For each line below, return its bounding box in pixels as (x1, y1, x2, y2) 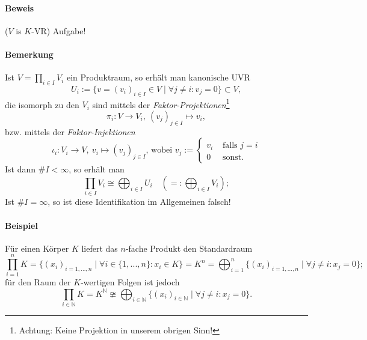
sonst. (222, 153, 244, 162)
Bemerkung (5, 47, 54, 60)
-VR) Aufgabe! (31, 24, 86, 37)
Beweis (5, 1, 34, 14)
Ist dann (5, 163, 36, 175)
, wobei (146, 146, 173, 155)
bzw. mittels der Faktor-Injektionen (5, 125, 135, 138)
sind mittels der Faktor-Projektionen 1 (92, 96, 230, 111)
